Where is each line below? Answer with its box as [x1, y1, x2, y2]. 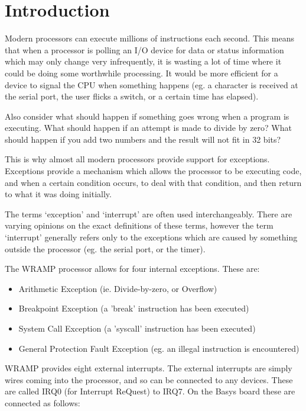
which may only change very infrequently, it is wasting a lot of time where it [5, 55, 282, 68]
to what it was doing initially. [5, 188, 112, 200]
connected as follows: [5, 396, 80, 409]
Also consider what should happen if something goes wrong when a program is [5, 110, 289, 122]
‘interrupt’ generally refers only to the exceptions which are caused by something [5, 231, 298, 243]
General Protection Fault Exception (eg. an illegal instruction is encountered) [18, 342, 300, 354]
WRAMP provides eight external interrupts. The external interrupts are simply [5, 362, 292, 374]
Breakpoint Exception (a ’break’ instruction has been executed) [18, 302, 249, 314]
